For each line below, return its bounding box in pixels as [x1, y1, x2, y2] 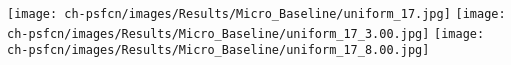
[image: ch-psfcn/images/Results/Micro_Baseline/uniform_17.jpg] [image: [7, 7, 506, 21]
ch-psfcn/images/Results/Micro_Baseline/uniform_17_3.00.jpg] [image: [7, 26, 485, 41]
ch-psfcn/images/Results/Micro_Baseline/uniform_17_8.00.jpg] [7, 43, 430, 58]
